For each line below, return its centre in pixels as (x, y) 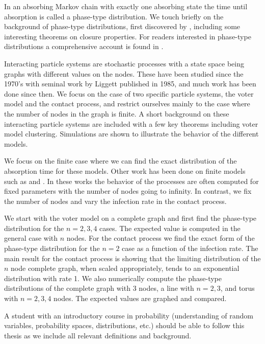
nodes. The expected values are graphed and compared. (140, 298)
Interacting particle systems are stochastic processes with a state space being (124, 63)
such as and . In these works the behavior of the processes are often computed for (131, 181)
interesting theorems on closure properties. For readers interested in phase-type (128, 36)
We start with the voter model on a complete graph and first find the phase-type (130, 218)
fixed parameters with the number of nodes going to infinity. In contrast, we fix (128, 191)
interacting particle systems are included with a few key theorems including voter (131, 123)
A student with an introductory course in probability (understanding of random (129, 315)
